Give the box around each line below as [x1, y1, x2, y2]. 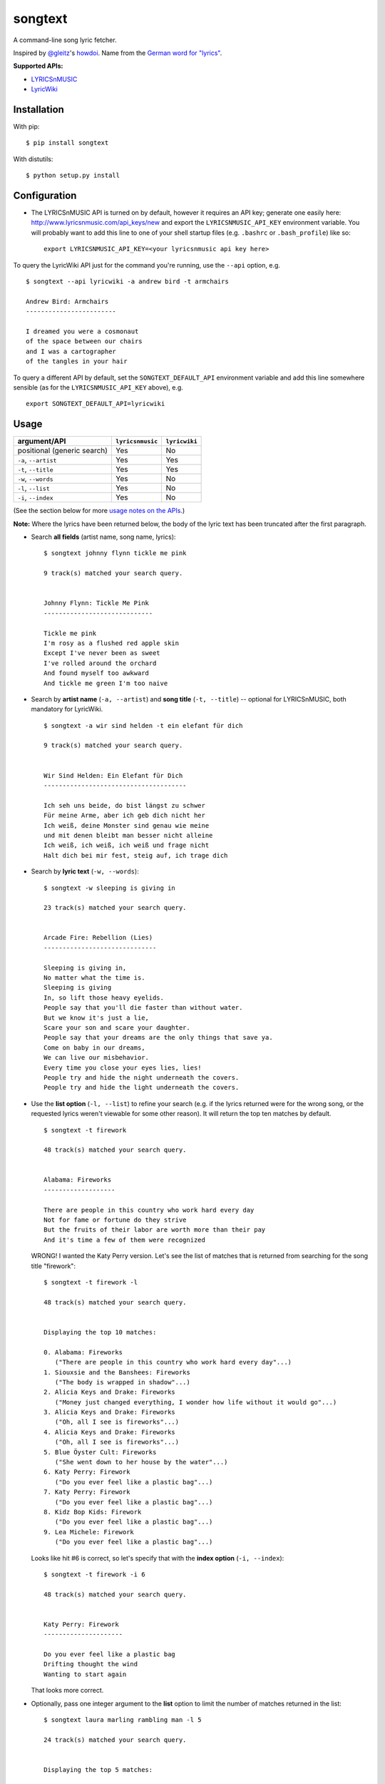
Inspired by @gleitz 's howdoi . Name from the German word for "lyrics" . [13, 49, 222, 57]
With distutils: [13, 154, 53, 163]
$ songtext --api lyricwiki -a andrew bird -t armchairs [26, 278, 230, 285]
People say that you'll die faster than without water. [43, 1003, 243, 1012]
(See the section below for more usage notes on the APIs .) [13, 507, 185, 515]
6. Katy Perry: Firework [43, 1468, 130, 1476]
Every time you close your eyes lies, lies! [43, 1063, 202, 1072]
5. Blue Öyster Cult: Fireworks [43, 1448, 157, 1456]
